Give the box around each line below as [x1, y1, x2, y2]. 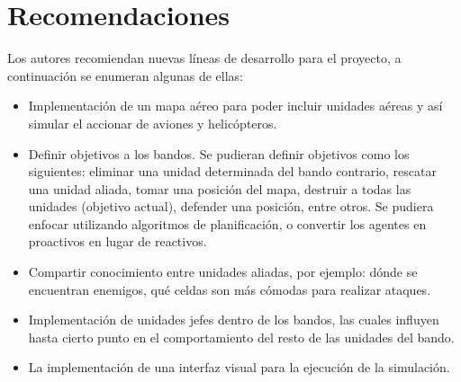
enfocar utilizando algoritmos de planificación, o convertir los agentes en [28, 214, 427, 233]
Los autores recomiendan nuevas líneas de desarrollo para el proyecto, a [7, 49, 402, 67]
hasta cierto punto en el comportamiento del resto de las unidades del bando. [28, 327, 455, 346]
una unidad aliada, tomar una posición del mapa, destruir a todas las [28, 179, 411, 198]
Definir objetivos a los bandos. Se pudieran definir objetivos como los [28, 144, 410, 163]
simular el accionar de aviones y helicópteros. [28, 113, 277, 132]
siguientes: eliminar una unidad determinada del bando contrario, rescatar [28, 162, 437, 181]
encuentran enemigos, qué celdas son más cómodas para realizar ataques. [28, 280, 431, 298]
